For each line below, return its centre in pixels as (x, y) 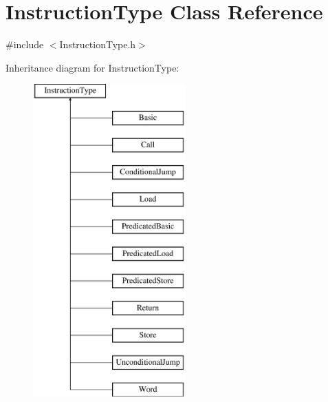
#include (25, 44)
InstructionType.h (98, 44)
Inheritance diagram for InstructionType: (92, 67)
